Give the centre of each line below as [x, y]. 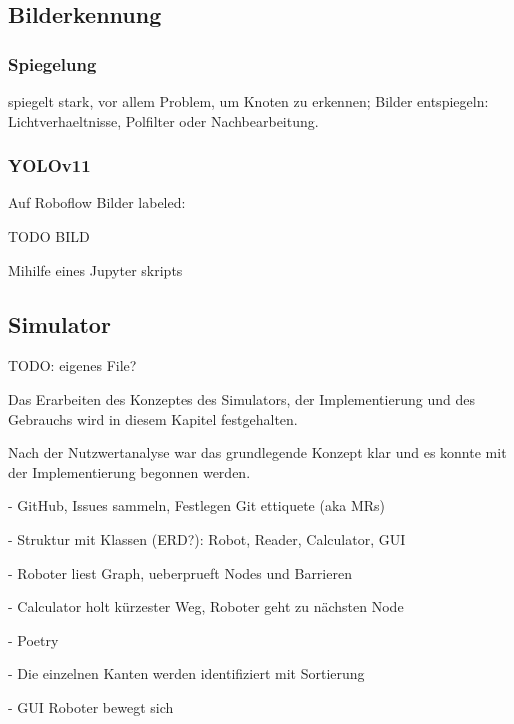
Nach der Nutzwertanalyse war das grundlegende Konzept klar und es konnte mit [257, 452]
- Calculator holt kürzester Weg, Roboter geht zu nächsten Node [206, 606]
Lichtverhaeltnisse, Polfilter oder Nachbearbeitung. [163, 120]
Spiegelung [52, 63]
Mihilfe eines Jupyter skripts [95, 269]
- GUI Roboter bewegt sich [91, 706]
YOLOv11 [49, 165]
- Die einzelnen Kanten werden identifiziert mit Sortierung [186, 673]
